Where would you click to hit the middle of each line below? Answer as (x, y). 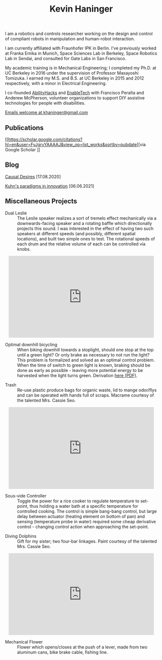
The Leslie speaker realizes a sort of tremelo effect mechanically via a (87, 218)
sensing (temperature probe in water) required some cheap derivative (87, 521)
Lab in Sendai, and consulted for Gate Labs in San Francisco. (66, 59)
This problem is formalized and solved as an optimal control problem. (86, 360)
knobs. (24, 249)
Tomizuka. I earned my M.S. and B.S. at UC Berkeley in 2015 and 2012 (74, 78)
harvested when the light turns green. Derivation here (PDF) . (77, 375)
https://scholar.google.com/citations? (45, 139)
